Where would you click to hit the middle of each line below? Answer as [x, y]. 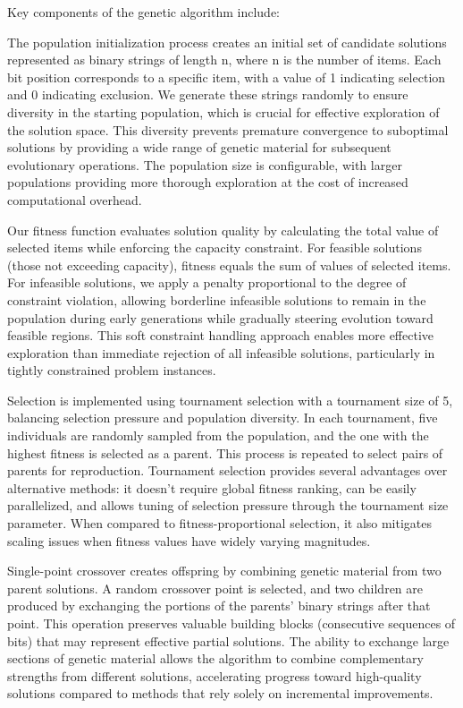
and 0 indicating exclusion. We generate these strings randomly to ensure [208, 94]
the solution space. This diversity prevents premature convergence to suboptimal [228, 129]
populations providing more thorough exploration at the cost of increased [208, 182]
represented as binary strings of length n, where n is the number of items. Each [224, 60]
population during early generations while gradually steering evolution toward [220, 317]
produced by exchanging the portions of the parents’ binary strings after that [219, 606]
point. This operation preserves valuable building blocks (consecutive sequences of [231, 623]
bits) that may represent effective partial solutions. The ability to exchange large [228, 640]
